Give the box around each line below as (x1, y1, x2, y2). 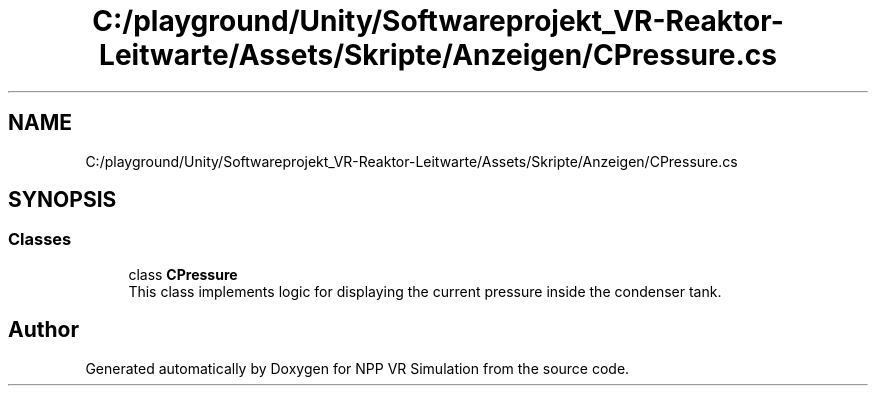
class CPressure (128, 265, 238, 283)
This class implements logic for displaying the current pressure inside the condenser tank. (128, 282, 722, 300)
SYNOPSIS (8, 187, 117, 213)
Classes (8, 229, 72, 250)
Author (8, 317, 79, 343)
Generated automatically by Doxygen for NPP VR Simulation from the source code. (85, 359, 630, 377)
